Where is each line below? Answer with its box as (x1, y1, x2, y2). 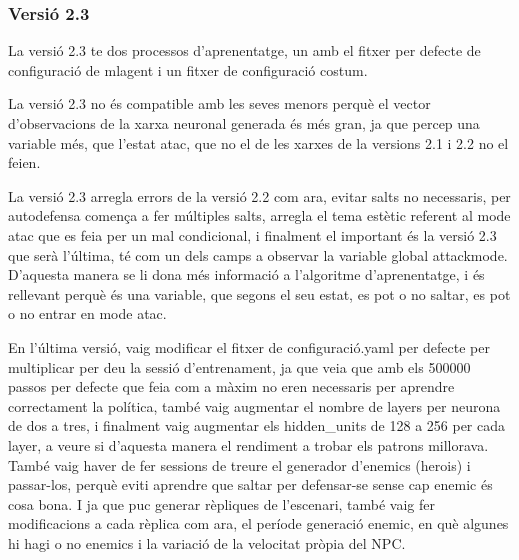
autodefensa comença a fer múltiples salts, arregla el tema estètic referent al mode (8, 205, 511, 226)
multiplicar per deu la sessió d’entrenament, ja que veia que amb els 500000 (8, 356, 471, 377)
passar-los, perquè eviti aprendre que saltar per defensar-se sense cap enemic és (8, 474, 493, 495)
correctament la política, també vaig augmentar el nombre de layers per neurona (8, 395, 501, 416)
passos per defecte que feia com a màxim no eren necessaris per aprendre (8, 376, 455, 397)
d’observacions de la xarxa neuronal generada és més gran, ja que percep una (8, 113, 480, 133)
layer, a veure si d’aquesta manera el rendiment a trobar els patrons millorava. (8, 434, 489, 455)
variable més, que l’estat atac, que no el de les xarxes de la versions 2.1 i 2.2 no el (8, 132, 509, 153)
